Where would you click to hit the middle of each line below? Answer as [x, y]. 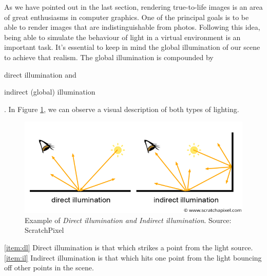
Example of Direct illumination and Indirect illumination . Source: [128, 220]
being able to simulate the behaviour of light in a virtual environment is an [122, 37]
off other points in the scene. [49, 268]
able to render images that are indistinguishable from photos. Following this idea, [132, 27]
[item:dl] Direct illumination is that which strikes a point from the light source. [129, 247]
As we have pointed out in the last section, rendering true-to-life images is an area [133, 7]
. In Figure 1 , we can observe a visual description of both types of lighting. [122, 109]
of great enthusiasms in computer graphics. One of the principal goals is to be [127, 17]
